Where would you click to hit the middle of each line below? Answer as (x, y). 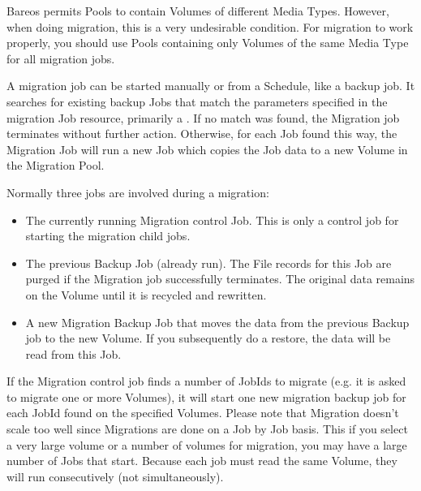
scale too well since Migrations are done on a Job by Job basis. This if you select (207, 429)
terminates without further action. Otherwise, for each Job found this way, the (202, 134)
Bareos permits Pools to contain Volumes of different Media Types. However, (198, 11)
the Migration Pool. (56, 165)
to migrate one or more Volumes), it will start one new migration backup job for (206, 396)
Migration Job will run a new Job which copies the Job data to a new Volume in (207, 149)
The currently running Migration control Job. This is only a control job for (212, 220)
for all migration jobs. (61, 58)
